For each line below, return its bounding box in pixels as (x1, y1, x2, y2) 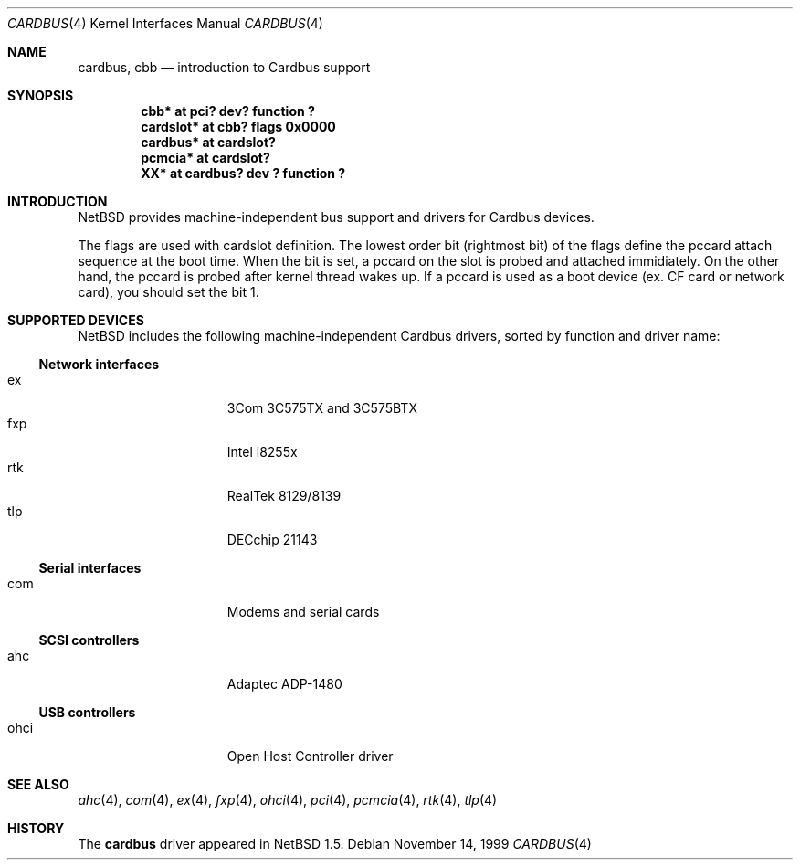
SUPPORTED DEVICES (7, 312, 144, 328)
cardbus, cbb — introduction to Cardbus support (78, 59, 371, 75)
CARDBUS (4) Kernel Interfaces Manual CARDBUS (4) (7, 16, 323, 31)
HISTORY (7, 820, 65, 836)
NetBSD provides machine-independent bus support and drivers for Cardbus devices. (78, 209, 595, 225)
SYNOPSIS (7, 88, 74, 103)
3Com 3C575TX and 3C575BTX (226, 400, 417, 416)
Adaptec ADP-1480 (226, 676, 342, 692)
